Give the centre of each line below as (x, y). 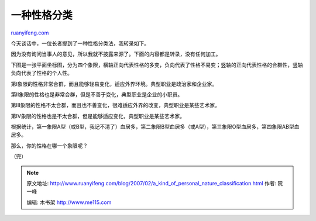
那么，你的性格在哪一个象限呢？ (49, 146)
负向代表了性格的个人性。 (42, 73)
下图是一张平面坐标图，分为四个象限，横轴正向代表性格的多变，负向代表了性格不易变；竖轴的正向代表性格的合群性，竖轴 (157, 65)
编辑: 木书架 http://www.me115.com (69, 202)
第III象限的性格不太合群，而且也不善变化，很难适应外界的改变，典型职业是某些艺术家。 (116, 105)
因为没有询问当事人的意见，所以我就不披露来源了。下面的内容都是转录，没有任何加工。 (116, 54)
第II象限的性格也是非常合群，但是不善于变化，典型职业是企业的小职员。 (97, 94)
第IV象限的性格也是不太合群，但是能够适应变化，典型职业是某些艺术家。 (98, 116)
